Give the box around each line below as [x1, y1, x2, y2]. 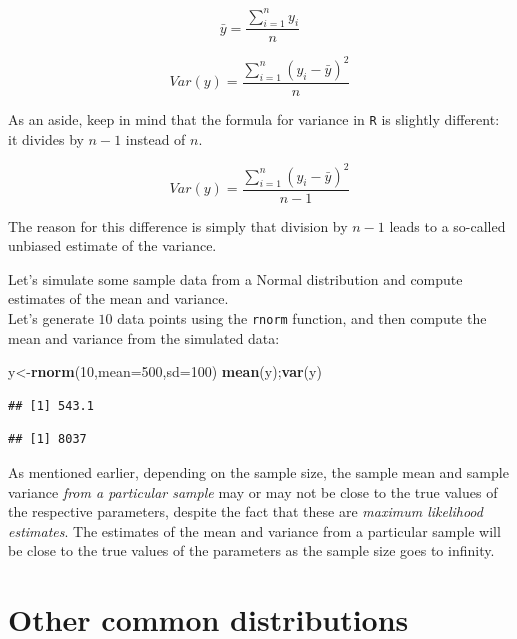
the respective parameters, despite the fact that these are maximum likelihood [8, 501, 483, 522]
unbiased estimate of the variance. [8, 235, 217, 256]
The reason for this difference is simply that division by [8, 215, 348, 236]
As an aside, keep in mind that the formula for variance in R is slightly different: [8, 108, 500, 129]
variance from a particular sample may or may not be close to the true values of [8, 481, 498, 502]
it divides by [8, 128, 84, 149]
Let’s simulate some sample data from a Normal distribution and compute [8, 268, 463, 289]
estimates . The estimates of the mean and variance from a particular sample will [8, 520, 501, 541]
